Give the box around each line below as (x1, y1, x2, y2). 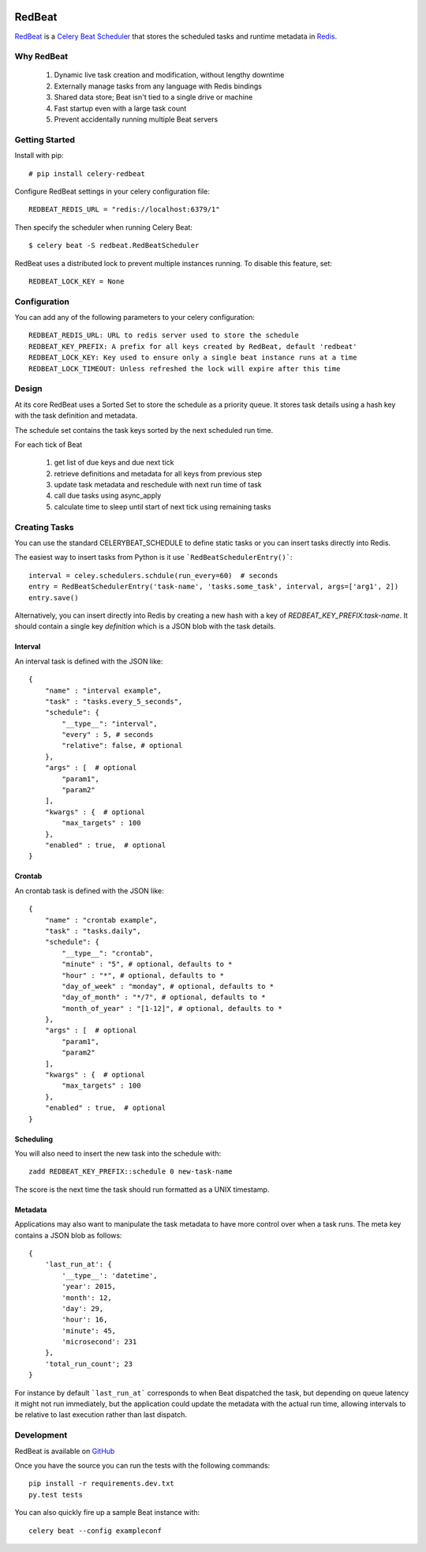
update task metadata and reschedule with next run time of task (54, 480, 262, 490)
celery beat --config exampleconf (28, 1526, 162, 1535)
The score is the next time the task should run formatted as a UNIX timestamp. (14, 1185, 270, 1194)
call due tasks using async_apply (54, 490, 162, 501)
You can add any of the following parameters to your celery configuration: (14, 313, 256, 322)
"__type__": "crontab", (62, 949, 154, 957)
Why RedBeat (14, 51, 69, 62)
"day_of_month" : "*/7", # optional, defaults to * (62, 993, 266, 1002)
